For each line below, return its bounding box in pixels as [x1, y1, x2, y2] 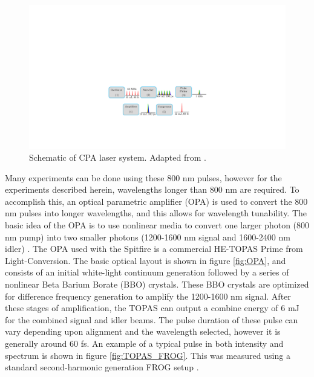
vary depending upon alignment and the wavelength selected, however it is [5, 325, 281, 338]
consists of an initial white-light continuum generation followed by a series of [5, 266, 289, 279]
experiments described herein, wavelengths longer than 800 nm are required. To [5, 183, 299, 196]
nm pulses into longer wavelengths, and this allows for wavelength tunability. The [5, 207, 307, 219]
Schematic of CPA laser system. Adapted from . [29, 151, 206, 164]
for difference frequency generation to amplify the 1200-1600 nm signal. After [5, 289, 291, 302]
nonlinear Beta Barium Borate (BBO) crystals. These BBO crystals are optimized [5, 278, 309, 291]
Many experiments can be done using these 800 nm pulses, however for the [5, 171, 282, 184]
